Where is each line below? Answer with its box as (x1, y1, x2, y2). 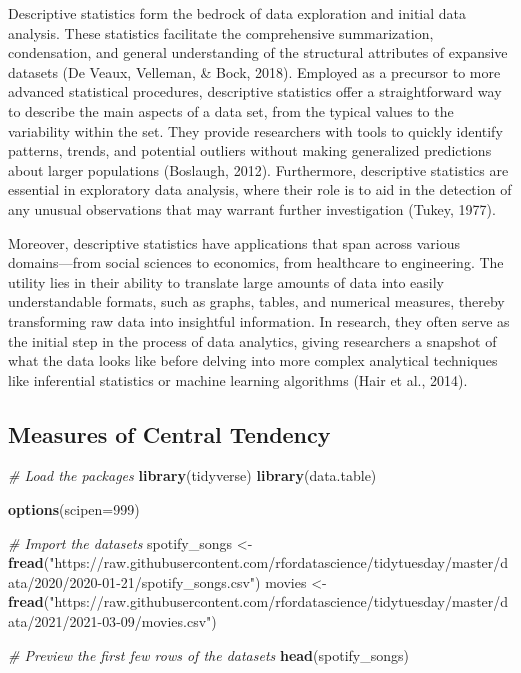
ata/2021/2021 (8, 611, 98, 632)
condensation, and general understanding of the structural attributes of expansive (8, 42, 508, 63)
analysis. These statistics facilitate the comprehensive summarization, (8, 22, 434, 43)
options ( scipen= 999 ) (8, 499, 140, 520)
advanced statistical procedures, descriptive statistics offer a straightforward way (8, 81, 502, 102)
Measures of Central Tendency (8, 418, 331, 449)
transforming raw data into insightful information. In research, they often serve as (8, 310, 510, 331)
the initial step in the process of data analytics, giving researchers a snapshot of (8, 330, 497, 351)
